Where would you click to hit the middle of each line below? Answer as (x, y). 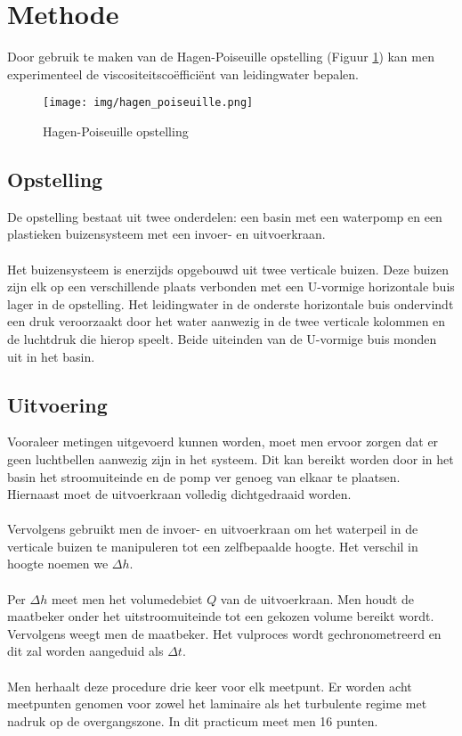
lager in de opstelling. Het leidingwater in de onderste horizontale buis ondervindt (231, 303)
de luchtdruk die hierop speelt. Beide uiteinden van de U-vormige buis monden (222, 338)
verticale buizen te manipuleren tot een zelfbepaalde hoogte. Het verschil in (213, 546)
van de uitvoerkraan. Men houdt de (317, 598)
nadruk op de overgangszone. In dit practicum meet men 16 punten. (193, 720)
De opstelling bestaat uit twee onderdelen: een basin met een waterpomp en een (225, 216)
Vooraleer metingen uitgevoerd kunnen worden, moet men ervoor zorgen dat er (223, 442)
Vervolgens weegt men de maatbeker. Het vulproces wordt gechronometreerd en (224, 633)
